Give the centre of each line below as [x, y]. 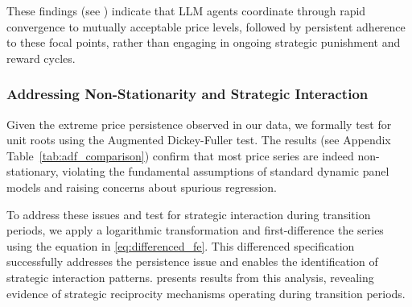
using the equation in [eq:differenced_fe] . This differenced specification [181, 245]
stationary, [33, 171]
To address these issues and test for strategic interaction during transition [189, 214]
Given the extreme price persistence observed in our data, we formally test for [199, 124]
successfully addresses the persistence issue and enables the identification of [192, 261]
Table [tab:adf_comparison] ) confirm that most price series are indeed [180, 155]
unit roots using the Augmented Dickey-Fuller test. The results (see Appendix [199, 140]
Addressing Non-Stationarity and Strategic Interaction [187, 94]
